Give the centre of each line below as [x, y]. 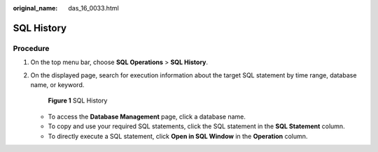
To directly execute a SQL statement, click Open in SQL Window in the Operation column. [178, 136]
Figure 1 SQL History [78, 100]
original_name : [35, 8]
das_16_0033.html [93, 8]
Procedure [31, 48]
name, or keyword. [57, 84]
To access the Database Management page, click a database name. [147, 116]
